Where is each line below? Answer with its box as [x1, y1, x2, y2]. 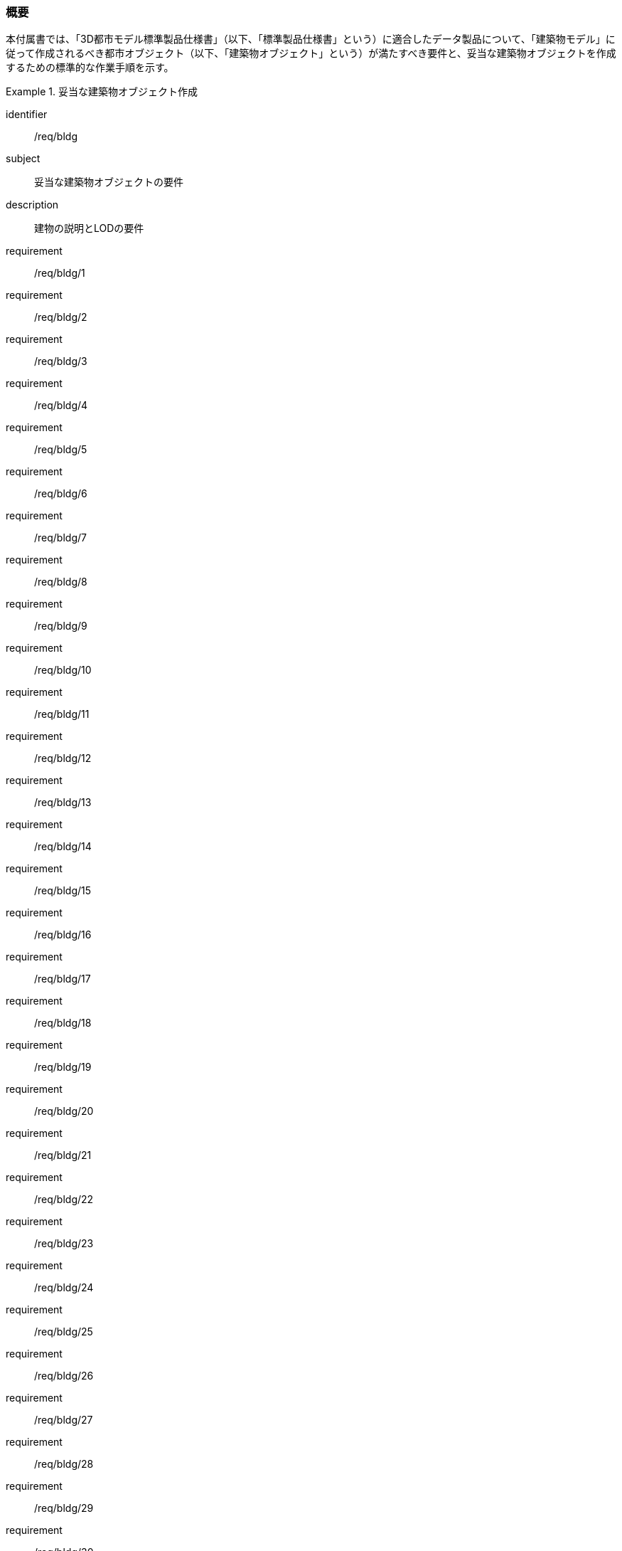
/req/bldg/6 [34, 487, 87, 500]
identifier [6, 108, 48, 121]
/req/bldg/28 [34, 1458, 94, 1471]
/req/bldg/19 [34, 1061, 92, 1074]
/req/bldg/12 [34, 752, 92, 765]
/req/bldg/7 [34, 531, 87, 544]
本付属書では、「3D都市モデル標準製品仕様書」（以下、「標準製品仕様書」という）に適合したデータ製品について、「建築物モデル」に [6, 33, 616, 46]
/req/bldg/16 [34, 928, 92, 941]
